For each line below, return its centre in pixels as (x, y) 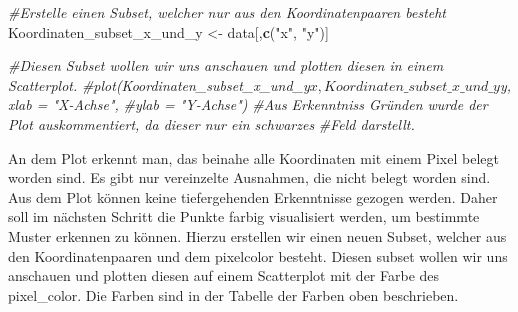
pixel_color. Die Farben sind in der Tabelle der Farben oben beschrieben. (233, 294)
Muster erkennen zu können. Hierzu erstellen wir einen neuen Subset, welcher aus (257, 235)
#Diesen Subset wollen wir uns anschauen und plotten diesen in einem (226, 65)
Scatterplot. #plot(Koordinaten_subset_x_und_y (159, 84)
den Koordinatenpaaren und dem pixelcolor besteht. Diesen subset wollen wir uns (258, 255)
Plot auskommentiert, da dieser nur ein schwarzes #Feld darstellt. (211, 123)
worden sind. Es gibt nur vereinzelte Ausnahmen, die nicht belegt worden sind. (249, 177)
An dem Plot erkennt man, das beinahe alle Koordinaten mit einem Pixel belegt (253, 157)
